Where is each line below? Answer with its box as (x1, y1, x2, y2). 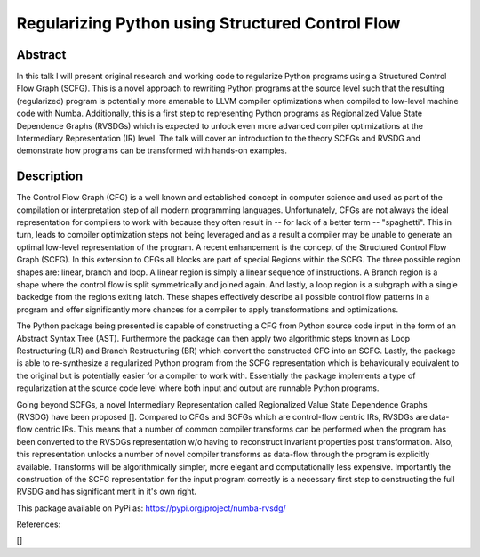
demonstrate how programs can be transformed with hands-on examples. (16, 145, 288, 156)
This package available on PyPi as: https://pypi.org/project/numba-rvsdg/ (16, 503, 286, 513)
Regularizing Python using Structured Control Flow (16, 13, 401, 33)
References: (16, 519, 61, 529)
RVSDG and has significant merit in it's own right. (16, 486, 197, 497)
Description (16, 169, 84, 184)
